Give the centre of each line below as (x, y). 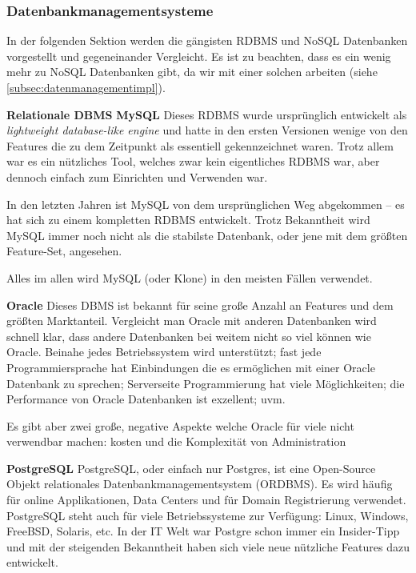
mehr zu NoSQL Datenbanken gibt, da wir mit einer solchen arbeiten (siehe (192, 72)
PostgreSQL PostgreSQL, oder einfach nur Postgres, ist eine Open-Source (191, 468)
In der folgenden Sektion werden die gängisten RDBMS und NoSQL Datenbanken (207, 40)
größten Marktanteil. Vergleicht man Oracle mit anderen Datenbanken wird (192, 321)
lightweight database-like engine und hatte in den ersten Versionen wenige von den (207, 130)
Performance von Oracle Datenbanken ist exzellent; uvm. (146, 399)
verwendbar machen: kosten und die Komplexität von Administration (176, 441)
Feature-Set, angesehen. (64, 251)
